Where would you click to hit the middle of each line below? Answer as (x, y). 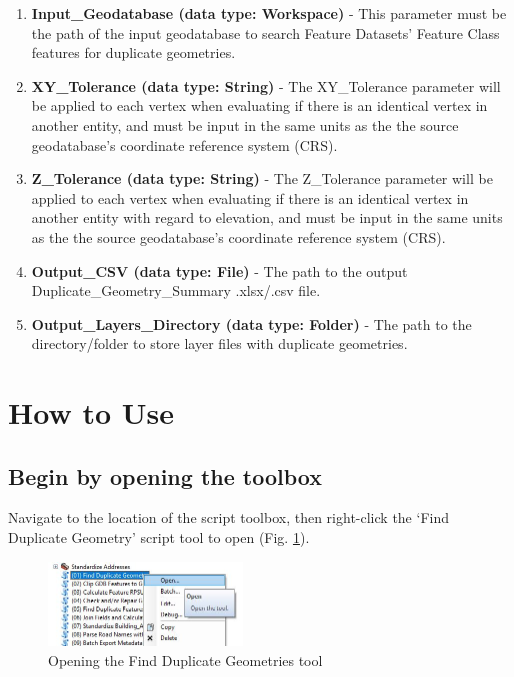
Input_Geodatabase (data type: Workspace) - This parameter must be (269, 13)
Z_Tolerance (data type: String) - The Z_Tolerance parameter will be (262, 178)
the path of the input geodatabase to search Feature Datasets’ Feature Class (265, 32)
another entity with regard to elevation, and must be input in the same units (267, 217)
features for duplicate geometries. (133, 52)
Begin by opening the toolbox (165, 475)
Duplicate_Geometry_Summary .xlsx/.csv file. (176, 290)
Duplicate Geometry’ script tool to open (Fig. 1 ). (159, 537)
